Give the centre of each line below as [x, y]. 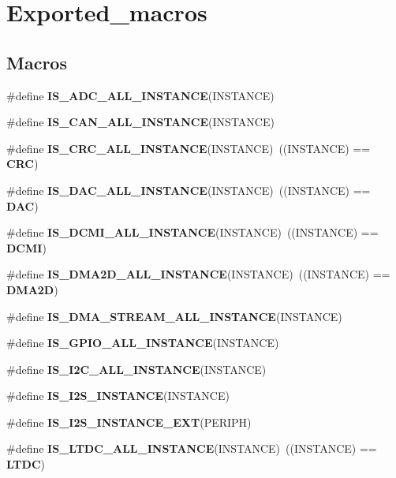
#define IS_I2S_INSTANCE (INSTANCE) [118, 396]
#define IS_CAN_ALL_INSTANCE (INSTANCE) [140, 122]
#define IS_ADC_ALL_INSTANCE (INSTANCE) [140, 95]
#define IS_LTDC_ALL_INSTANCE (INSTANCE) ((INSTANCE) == [192, 448]
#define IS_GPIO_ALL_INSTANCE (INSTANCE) [143, 343]
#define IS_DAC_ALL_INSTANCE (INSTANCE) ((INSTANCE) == [189, 190]
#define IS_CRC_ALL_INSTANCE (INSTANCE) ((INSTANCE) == [189, 148]
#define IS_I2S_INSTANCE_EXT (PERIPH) [129, 422]
